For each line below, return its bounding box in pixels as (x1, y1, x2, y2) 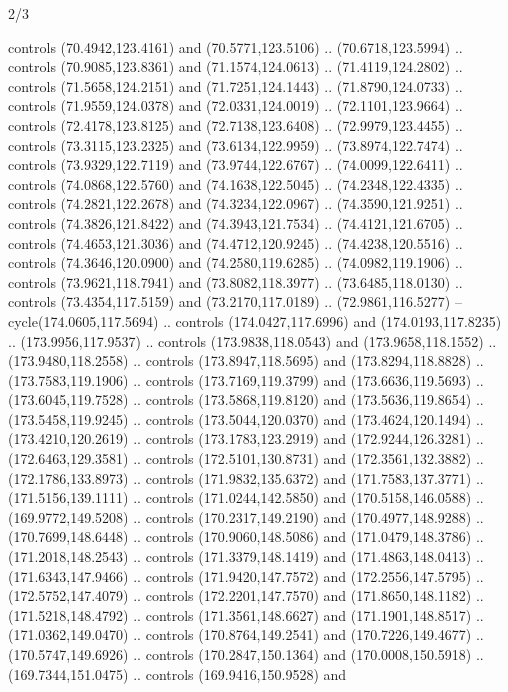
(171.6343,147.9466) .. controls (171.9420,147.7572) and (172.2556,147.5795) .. (8, 565, 484, 586)
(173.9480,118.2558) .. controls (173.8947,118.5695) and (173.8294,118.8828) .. (8, 350, 484, 371)
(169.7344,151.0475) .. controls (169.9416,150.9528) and (8, 663, 347, 684)
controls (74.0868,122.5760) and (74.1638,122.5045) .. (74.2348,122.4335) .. (8, 173, 463, 194)
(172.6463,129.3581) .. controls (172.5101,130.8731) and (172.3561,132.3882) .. (8, 448, 484, 469)
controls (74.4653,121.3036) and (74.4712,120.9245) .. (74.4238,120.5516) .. (8, 232, 463, 253)
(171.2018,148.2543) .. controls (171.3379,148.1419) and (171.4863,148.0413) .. (8, 546, 484, 567)
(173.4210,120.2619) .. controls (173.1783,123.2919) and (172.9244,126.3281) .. (8, 428, 484, 449)
